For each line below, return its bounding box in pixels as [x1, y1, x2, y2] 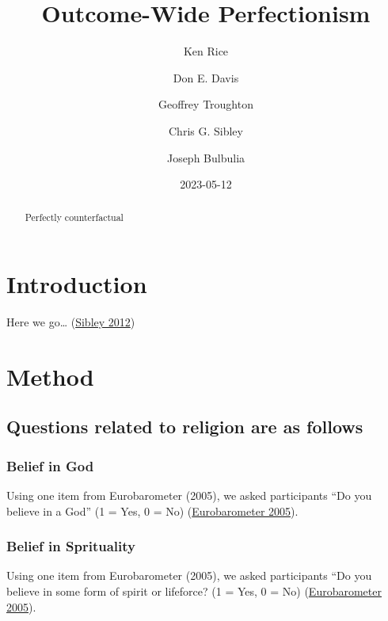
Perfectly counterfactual [25, 211, 124, 224]
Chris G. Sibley [169, 122, 243, 139]
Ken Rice [183, 43, 229, 59]
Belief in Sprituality [6, 536, 135, 556]
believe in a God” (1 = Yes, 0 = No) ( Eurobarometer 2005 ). [6, 502, 299, 519]
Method [6, 360, 94, 392]
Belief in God [6, 455, 94, 475]
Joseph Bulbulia [166, 149, 245, 166]
